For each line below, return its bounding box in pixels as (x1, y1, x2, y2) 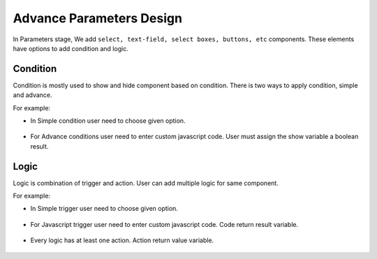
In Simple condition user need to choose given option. (30, 117, 186, 125)
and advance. (13, 91, 52, 99)
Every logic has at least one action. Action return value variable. (30, 236, 214, 244)
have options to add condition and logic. (13, 44, 128, 52)
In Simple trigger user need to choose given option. (30, 205, 178, 213)
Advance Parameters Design (13, 10, 183, 26)
